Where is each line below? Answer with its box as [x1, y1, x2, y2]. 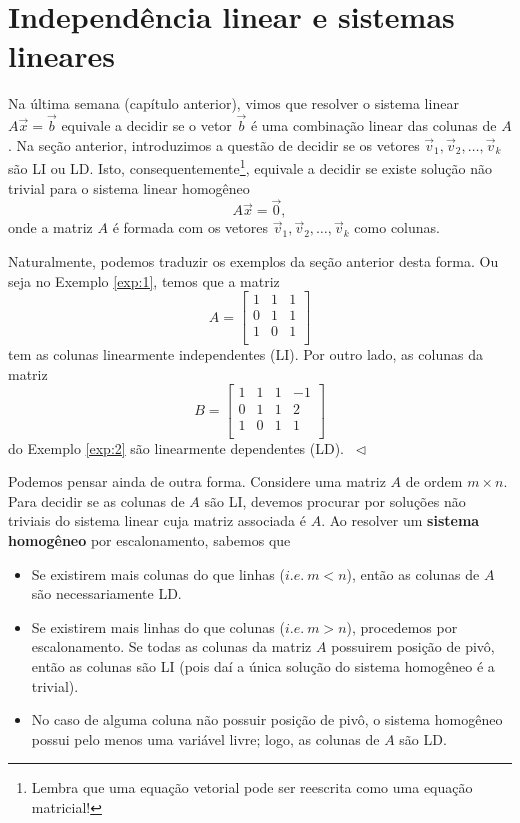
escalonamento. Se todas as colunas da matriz [31, 636, 312, 657]
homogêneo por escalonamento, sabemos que [8, 529, 291, 550]
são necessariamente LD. [31, 583, 182, 604]
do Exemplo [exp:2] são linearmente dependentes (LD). [8, 437, 345, 458]
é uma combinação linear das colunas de [250, 115, 497, 136]
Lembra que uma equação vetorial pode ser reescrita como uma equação [31, 777, 473, 798]
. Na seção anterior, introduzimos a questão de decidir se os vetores [8, 134, 420, 155]
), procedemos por [346, 616, 458, 637]
